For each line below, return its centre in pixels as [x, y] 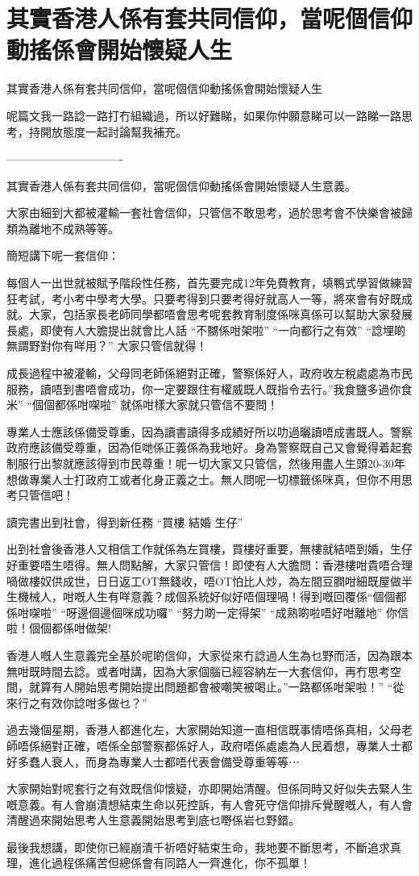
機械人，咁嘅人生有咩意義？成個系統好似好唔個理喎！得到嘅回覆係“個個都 [212, 597]
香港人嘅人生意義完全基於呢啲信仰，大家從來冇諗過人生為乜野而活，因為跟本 [209, 655]
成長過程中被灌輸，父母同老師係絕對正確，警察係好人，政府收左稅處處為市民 [209, 373]
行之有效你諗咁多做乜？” [82, 702]
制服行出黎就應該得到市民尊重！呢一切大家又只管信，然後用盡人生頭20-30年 [206, 463]
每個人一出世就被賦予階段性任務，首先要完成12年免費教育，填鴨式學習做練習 [209, 283]
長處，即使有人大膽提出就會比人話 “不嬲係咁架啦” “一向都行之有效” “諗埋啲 [206, 330]
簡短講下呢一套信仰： [63, 255]
